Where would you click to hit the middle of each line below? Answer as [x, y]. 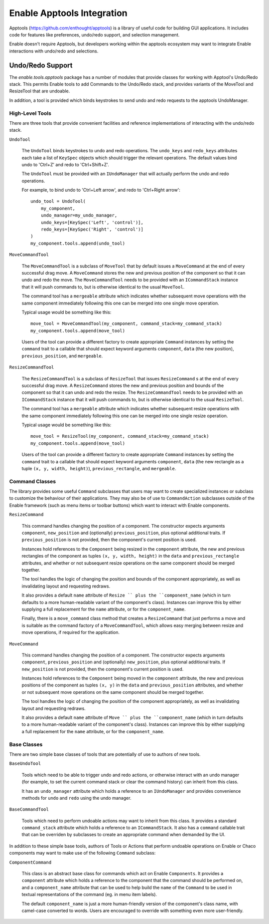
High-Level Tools [30, 113]
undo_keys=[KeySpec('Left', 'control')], [92, 222]
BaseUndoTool [25, 764]
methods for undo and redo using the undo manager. [76, 798]
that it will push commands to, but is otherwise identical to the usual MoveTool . [103, 287]
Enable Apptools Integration [68, 13]
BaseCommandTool [29, 809]
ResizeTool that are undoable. [40, 91]
